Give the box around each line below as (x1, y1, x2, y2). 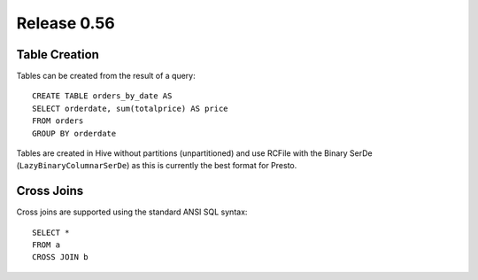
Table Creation (16, 47, 99, 62)
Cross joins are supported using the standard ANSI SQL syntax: (16, 206, 248, 217)
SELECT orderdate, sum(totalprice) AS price (32, 103, 229, 113)
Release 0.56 (16, 13, 115, 33)
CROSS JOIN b (32, 253, 89, 262)
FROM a (32, 240, 61, 250)
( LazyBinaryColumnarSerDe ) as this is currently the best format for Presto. (16, 160, 297, 171)
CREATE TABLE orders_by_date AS (32, 91, 173, 101)
